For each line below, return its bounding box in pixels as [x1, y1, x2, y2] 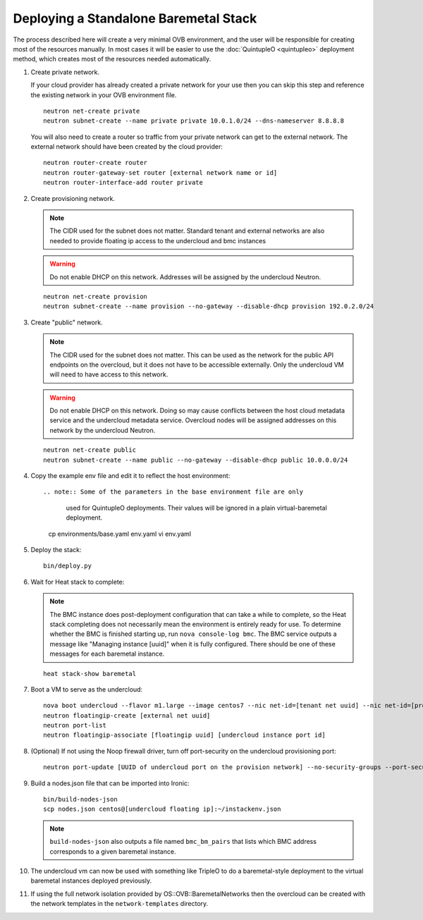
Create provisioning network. [30, 194, 116, 202]
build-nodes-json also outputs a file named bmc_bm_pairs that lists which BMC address [49, 838, 317, 846]
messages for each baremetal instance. [49, 649, 165, 658]
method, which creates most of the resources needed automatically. [13, 55, 211, 63]
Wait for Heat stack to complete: [30, 577, 125, 586]
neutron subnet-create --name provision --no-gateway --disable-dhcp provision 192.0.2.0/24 [43, 302, 374, 310]
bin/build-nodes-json [43, 795, 118, 804]
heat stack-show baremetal [43, 670, 137, 677]
